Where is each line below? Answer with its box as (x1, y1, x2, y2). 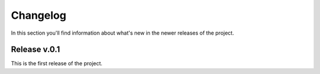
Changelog (11, 9, 66, 22)
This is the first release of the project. (11, 60, 103, 67)
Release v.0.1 (11, 45, 60, 55)
